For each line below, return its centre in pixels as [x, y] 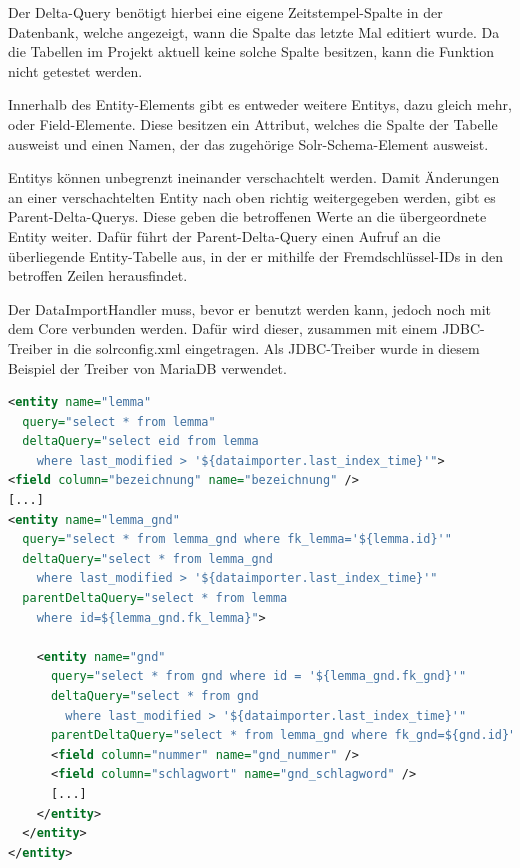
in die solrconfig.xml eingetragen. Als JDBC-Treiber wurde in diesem [268, 347]
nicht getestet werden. [75, 70]
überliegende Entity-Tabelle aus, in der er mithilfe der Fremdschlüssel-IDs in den [256, 255]
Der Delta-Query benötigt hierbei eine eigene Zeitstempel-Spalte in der [225, 12]
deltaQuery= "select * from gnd [154, 696]
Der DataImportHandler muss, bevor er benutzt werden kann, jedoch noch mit [250, 308]
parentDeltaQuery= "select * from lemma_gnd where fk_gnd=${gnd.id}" [283, 735]
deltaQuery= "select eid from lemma [140, 441]
